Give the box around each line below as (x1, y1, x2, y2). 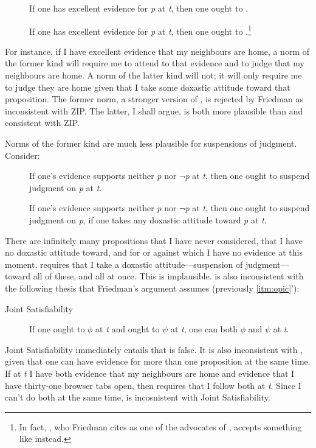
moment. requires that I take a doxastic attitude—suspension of (5, 257, 243, 270)
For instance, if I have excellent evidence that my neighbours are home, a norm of (5, 44, 309, 57)
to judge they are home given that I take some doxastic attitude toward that (5, 80, 290, 93)
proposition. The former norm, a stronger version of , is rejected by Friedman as (5, 93, 303, 105)
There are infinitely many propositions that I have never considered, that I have (5, 234, 303, 247)
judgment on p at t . (29, 181, 102, 194)
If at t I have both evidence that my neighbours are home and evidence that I (5, 366, 295, 379)
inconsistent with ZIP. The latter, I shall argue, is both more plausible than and (5, 104, 303, 117)
